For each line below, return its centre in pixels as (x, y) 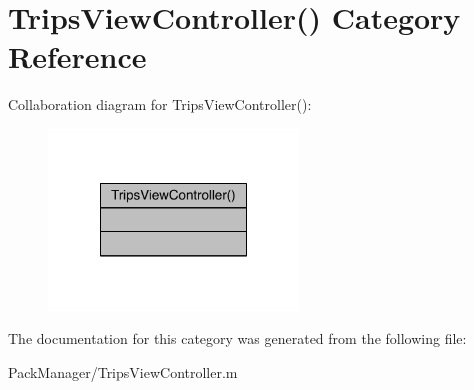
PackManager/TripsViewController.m (123, 371)
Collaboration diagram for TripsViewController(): (160, 104)
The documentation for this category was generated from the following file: (237, 338)
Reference (77, 56)
